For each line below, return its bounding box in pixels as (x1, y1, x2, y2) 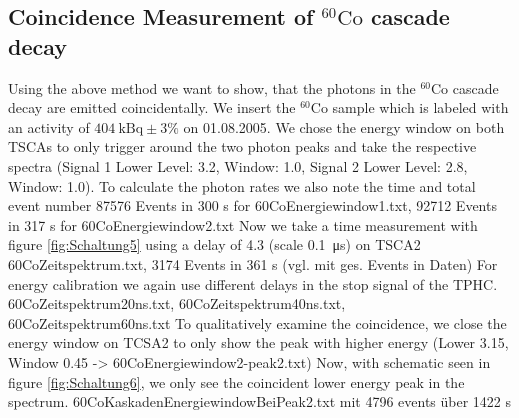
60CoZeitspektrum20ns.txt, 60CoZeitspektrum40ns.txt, (8, 293, 346, 314)
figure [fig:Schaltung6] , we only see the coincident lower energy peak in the (8, 371, 465, 392)
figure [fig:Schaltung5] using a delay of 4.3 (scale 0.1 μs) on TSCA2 (8, 234, 421, 255)
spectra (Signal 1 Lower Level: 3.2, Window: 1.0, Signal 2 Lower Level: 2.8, (8, 155, 468, 176)
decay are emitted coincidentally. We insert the (8, 97, 296, 118)
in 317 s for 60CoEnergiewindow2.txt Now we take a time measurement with (8, 214, 478, 235)
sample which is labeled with (332, 97, 509, 118)
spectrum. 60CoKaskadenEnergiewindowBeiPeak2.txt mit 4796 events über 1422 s (8, 391, 512, 412)
